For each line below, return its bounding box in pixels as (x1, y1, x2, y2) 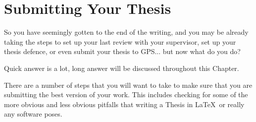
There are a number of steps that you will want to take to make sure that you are (4, 79, 253, 90)
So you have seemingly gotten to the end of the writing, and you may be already (4, 27, 249, 37)
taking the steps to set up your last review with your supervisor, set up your (4, 36, 236, 47)
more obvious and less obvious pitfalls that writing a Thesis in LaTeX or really (4, 99, 245, 109)
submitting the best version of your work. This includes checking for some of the (4, 89, 248, 100)
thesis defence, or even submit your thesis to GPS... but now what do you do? (4, 46, 241, 57)
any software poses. (4, 109, 62, 119)
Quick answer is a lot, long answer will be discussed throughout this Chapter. (4, 62, 239, 73)
